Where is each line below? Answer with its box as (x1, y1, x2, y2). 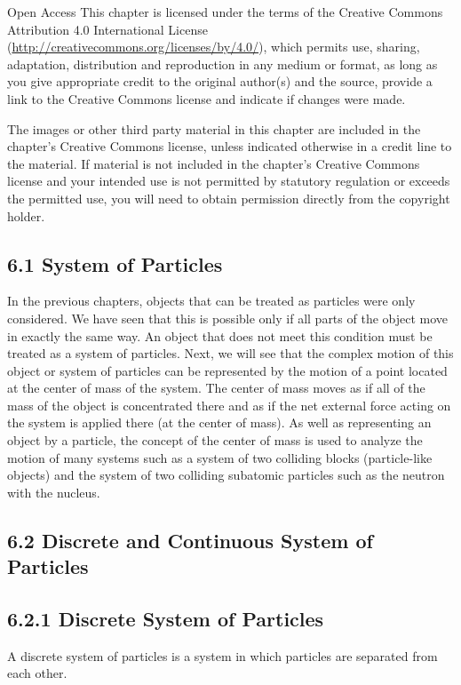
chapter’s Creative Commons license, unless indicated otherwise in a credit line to (7, 137, 452, 155)
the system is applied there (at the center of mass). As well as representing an (7, 413, 432, 432)
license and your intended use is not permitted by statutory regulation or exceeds (7, 171, 450, 190)
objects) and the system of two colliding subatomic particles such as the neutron (7, 466, 445, 484)
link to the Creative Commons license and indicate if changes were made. (7, 89, 406, 108)
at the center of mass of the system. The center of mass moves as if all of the (7, 378, 425, 397)
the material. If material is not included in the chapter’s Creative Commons (7, 154, 420, 172)
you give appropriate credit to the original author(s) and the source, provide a (7, 72, 433, 91)
